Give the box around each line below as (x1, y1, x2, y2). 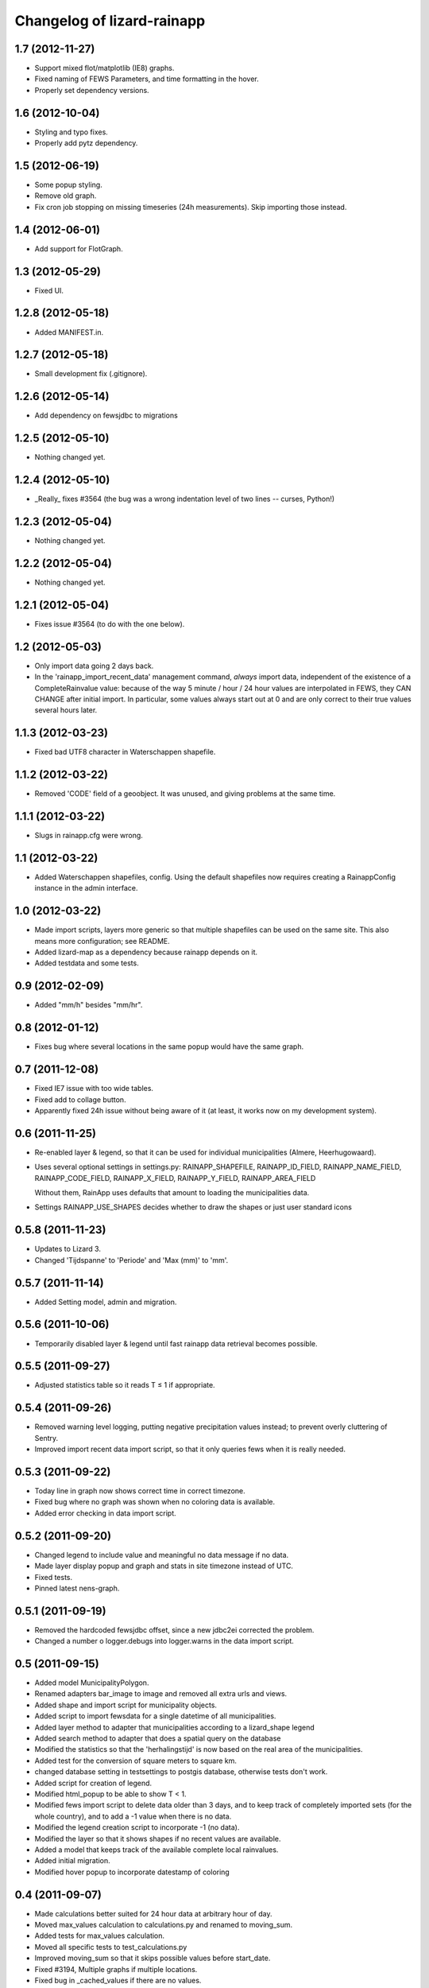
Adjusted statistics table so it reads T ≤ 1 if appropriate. (34, 1380, 215, 1390)
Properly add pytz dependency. (34, 138, 138, 148)
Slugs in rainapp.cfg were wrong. (34, 831, 143, 841)
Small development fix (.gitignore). (34, 369, 148, 379)
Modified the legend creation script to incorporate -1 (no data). (34, 1823, 240, 1832)
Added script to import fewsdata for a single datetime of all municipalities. (34, 1711, 276, 1721)
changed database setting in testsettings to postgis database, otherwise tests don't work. (34, 1767, 328, 1776)
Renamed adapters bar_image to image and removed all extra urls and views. (34, 1689, 288, 1699)
